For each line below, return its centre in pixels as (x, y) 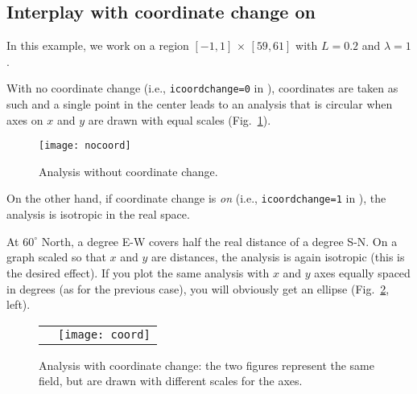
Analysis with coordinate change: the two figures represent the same (207, 365)
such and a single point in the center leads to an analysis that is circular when (200, 104)
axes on (25, 119)
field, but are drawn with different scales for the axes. (171, 381)
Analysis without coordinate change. (128, 171)
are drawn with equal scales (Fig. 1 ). (180, 119)
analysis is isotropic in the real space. (98, 214)
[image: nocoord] (85, 146)
